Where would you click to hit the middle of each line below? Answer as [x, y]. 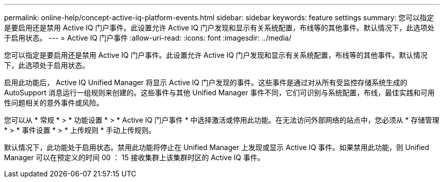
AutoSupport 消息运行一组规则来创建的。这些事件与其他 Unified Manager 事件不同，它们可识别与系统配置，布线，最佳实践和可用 [219, 93]
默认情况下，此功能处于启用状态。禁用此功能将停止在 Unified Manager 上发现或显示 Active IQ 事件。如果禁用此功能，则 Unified [217, 147]
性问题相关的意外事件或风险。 [54, 103]
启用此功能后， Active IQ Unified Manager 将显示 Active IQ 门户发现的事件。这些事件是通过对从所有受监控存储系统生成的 [206, 82]
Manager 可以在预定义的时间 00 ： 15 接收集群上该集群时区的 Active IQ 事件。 [134, 157]
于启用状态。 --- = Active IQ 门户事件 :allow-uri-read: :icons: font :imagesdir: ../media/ [148, 38]
